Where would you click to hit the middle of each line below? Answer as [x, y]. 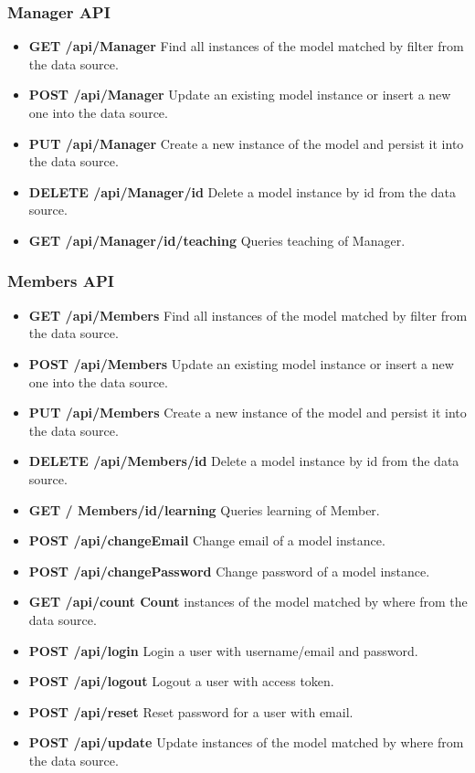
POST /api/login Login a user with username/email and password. [223, 650]
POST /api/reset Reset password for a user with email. [191, 711]
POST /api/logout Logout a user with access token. [181, 681]
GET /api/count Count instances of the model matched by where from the [248, 602]
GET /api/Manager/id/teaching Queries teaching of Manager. [217, 240]
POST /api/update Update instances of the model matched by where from [246, 742]
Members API [61, 281]
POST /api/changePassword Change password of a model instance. [229, 571]
